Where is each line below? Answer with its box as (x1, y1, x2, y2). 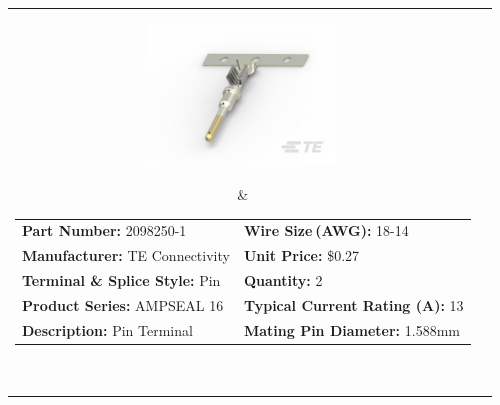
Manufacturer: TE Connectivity (22, 245, 230, 266)
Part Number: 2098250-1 (22, 220, 187, 241)
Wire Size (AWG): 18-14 (243, 220, 409, 241)
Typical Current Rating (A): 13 (243, 294, 464, 315)
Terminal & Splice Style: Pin (22, 270, 221, 291)
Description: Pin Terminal (22, 319, 193, 340)
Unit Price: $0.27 (243, 245, 360, 266)
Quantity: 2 (243, 270, 323, 291)
